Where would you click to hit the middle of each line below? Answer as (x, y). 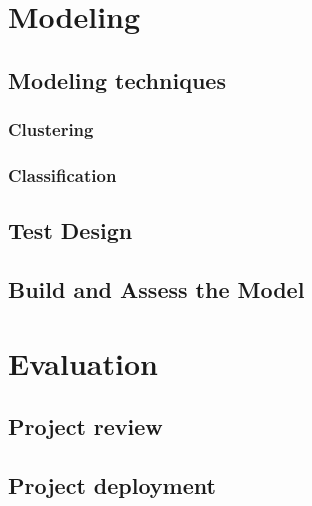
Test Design (70, 230)
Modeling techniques (117, 79)
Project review (85, 426)
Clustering (51, 129)
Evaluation (83, 362)
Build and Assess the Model (156, 289)
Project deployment (112, 484)
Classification (62, 174)
